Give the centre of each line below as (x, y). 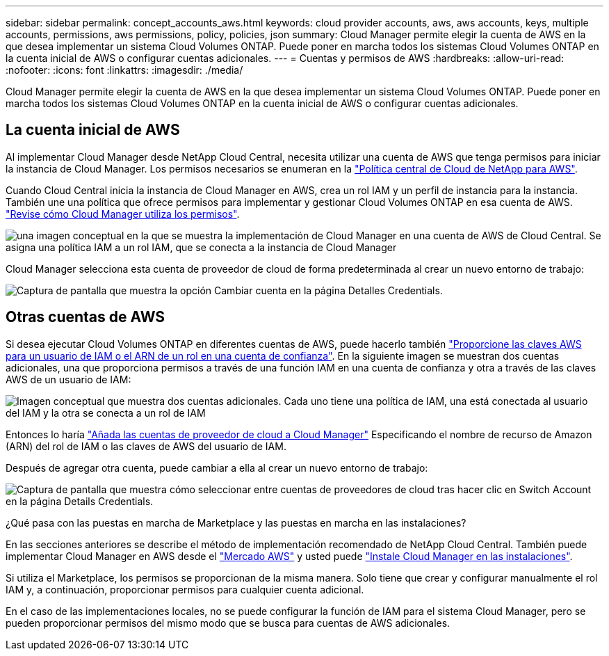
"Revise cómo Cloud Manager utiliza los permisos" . (123, 214)
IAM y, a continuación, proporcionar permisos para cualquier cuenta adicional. (185, 589)
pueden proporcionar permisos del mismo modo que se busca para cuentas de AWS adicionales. (228, 623)
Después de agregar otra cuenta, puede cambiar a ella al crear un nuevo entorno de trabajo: (217, 467)
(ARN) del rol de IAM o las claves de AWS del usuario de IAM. (146, 446)
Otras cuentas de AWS (86, 317)
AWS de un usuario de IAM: (68, 379)
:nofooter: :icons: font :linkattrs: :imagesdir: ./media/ (124, 70)
